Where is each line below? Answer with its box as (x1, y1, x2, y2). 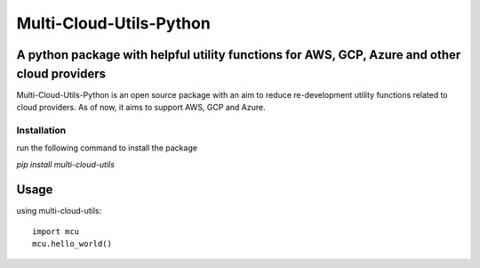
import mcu (32, 226, 80, 236)
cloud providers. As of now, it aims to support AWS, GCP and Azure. (16, 102, 266, 113)
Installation (16, 124, 67, 136)
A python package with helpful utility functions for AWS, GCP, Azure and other (16, 47, 461, 62)
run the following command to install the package (16, 142, 197, 153)
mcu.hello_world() (32, 239, 113, 249)
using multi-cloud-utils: (16, 206, 102, 216)
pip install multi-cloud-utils (16, 158, 116, 169)
